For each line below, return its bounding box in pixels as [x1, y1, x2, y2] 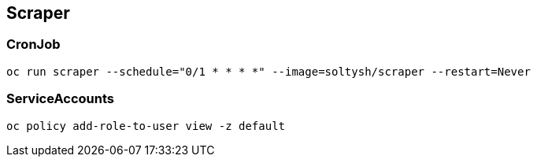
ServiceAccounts [6, 91, 114, 107]
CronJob [6, 36, 61, 53]
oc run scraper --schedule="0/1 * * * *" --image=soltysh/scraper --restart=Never [6, 65, 531, 78]
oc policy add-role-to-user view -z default [6, 119, 286, 132]
